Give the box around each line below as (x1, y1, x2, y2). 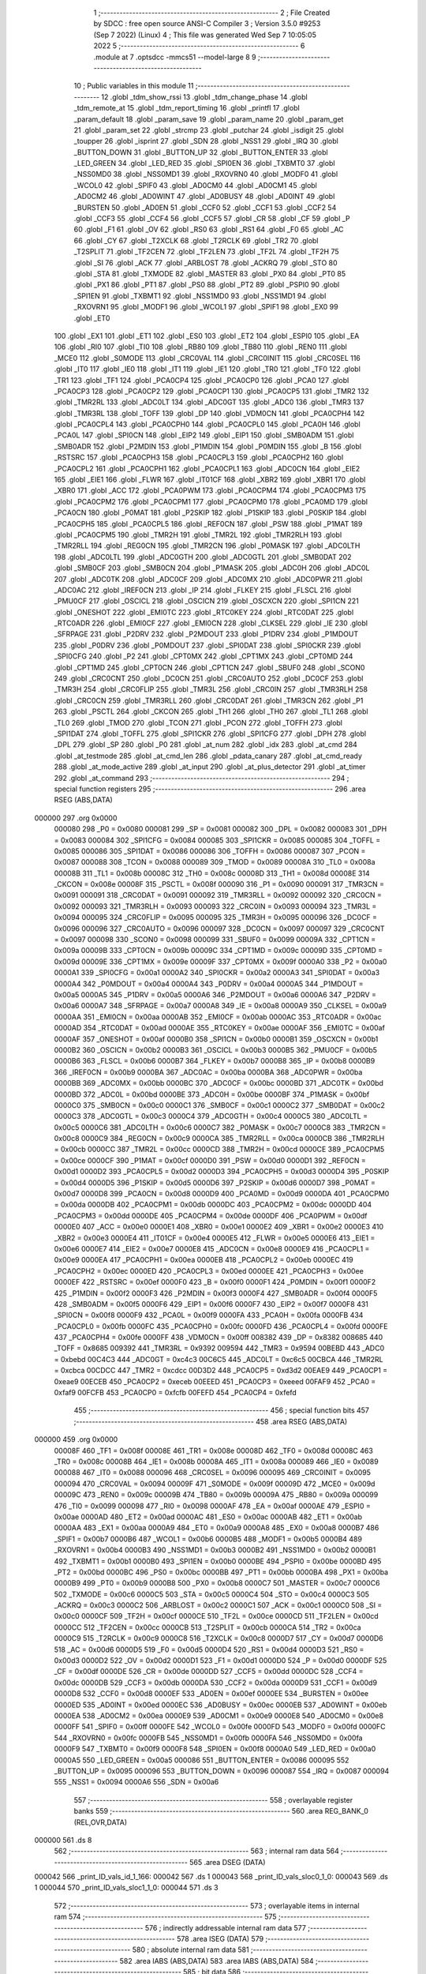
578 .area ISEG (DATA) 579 (176, 1935, 264, 1944)
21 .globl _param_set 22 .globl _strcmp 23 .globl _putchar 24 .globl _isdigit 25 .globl (73, 125, 345, 134)
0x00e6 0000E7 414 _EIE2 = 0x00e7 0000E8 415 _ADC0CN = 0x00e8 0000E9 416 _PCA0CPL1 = (54, 1244, 370, 1253)
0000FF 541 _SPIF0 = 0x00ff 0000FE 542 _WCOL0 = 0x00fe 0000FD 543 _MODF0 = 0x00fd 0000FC (54, 1722, 386, 1732)
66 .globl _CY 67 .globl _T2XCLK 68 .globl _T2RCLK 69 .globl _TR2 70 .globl (73, 235, 319, 245)
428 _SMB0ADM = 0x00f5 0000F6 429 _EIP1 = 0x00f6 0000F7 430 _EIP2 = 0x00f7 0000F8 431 (54, 1299, 368, 1308)
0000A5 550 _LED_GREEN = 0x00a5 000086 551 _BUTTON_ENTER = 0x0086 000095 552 (54, 1755, 349, 1765)
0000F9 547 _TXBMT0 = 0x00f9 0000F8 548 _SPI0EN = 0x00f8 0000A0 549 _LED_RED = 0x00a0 (54, 1744, 376, 1754)
